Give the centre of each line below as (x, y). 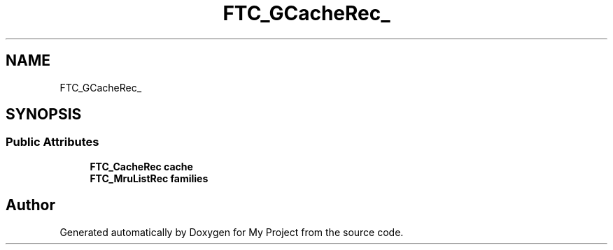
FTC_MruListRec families (149, 178)
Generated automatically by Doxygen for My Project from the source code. (232, 232)
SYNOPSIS (44, 115)
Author (30, 205)
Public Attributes (52, 142)
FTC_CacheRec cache (141, 166)
